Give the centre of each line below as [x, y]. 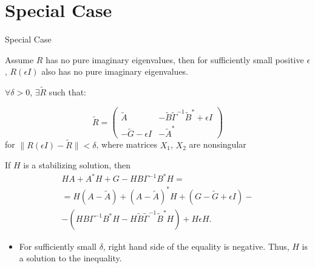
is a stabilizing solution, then [77, 165]
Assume [19, 59]
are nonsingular [218, 144]
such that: [68, 92]
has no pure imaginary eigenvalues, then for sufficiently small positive [175, 59]
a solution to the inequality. [70, 258]
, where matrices [127, 144]
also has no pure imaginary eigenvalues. [115, 71]
